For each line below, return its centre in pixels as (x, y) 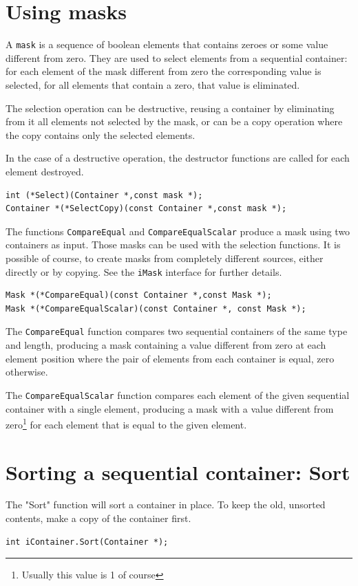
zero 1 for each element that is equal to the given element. (126, 423)
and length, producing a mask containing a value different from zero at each (166, 345)
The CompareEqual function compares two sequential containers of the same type (177, 331)
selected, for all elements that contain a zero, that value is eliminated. (153, 84)
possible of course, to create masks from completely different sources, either (165, 258)
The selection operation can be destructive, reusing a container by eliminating (170, 108)
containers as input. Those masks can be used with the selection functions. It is (173, 245)
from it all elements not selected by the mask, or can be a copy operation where (174, 121)
